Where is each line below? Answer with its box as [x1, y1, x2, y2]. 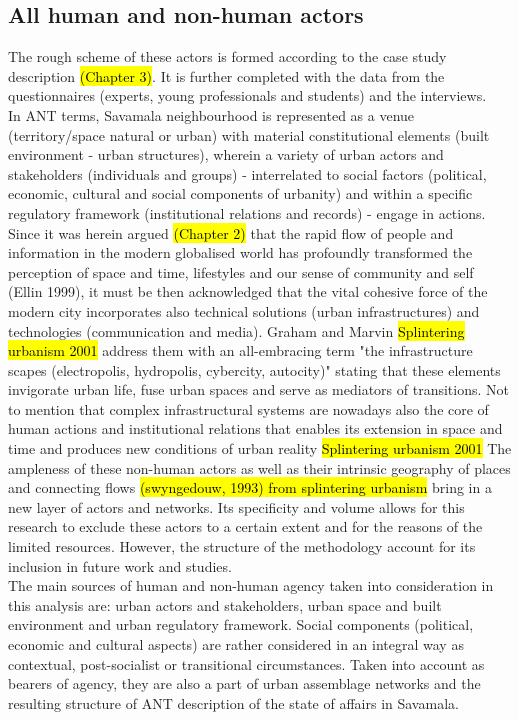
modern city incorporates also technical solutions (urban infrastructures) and [8, 300, 480, 321]
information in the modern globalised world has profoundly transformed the [8, 242, 473, 263]
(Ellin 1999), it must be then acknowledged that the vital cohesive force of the [8, 281, 488, 302]
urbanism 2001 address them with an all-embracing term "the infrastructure [8, 340, 473, 361]
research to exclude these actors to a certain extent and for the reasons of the [8, 516, 483, 537]
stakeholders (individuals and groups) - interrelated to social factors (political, [8, 163, 487, 184]
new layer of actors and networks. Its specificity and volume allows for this [8, 496, 465, 517]
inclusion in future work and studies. [8, 555, 232, 576]
